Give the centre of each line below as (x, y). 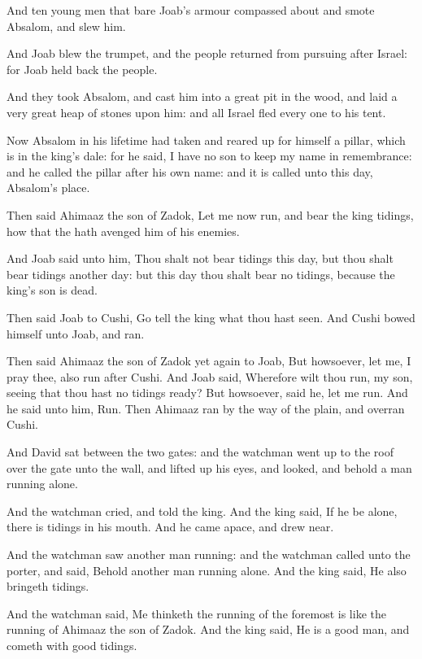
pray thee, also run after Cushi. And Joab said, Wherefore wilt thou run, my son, (210, 376)
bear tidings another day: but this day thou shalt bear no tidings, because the (201, 274)
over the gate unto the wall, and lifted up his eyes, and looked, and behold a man (209, 467)
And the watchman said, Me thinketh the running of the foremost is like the (196, 613)
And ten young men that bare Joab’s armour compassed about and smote (191, 10)
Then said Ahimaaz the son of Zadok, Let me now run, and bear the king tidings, (210, 214)
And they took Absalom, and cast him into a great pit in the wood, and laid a (202, 96)
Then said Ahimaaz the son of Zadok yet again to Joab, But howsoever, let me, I (209, 361)
